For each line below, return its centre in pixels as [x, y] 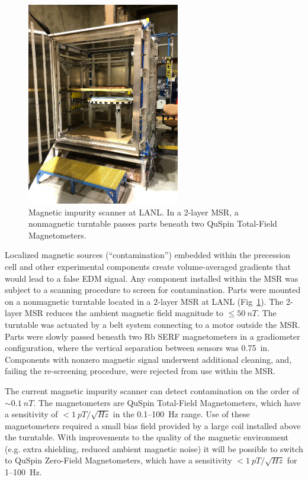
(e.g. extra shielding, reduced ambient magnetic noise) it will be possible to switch [154, 448]
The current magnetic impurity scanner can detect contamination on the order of [152, 390]
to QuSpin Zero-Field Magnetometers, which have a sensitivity [118, 460]
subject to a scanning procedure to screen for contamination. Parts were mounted [153, 290]
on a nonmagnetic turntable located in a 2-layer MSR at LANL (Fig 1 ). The [144, 301]
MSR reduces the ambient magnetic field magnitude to [124, 313]
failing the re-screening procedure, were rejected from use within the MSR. [140, 371]
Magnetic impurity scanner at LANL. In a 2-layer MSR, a [134, 212]
